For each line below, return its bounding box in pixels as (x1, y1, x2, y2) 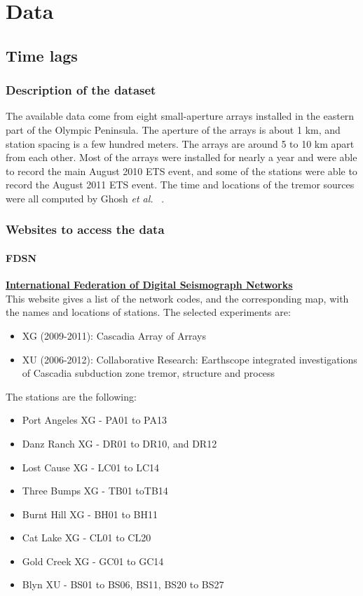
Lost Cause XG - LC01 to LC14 (22, 459, 160, 474)
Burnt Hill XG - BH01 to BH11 (22, 506, 158, 521)
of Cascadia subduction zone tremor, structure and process (22, 366, 275, 380)
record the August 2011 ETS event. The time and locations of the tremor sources (6, 177, 355, 192)
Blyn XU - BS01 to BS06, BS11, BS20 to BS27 (22, 577, 224, 592)
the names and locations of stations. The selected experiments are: (6, 305, 291, 319)
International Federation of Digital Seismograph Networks (6, 277, 293, 292)
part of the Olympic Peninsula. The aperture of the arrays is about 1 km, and (6, 122, 341, 137)
